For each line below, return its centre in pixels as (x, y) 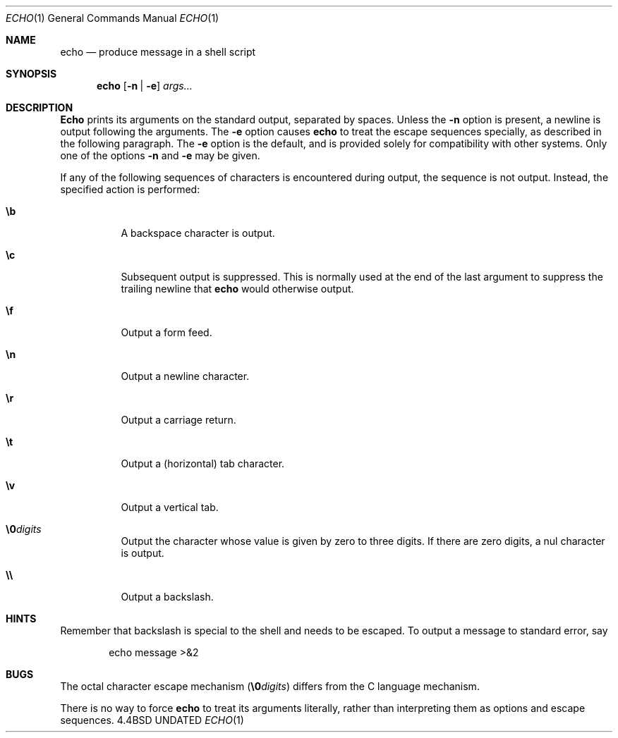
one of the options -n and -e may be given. (160, 155)
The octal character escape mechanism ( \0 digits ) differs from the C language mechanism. (270, 686)
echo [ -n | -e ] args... (145, 86)
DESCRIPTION (40, 107)
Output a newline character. (185, 376)
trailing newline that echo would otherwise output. (237, 289)
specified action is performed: (130, 189)
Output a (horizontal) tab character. (203, 463)
